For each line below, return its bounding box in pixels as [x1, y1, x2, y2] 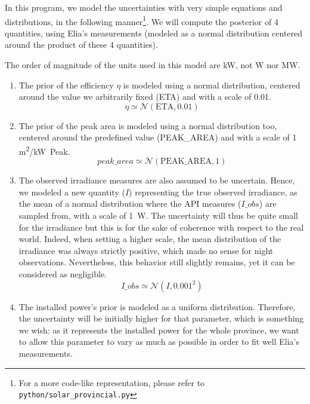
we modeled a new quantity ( [18, 185, 125, 198]
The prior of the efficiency [18, 78, 114, 91]
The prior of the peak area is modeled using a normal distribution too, [18, 119, 277, 131]
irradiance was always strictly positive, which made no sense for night [18, 244, 274, 256]
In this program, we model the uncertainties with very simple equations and [5, 1, 283, 13]
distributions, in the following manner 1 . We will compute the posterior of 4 [5, 13, 278, 27]
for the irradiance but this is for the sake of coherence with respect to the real [18, 221, 304, 233]
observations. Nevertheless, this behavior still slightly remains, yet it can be [18, 256, 295, 268]
